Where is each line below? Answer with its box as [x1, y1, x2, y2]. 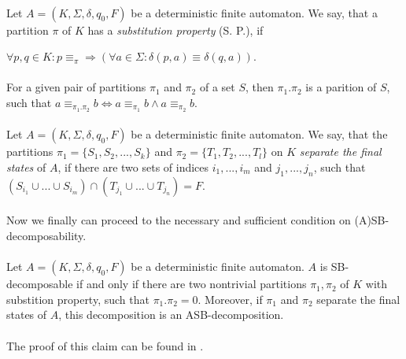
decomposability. [6, 228, 87, 243]
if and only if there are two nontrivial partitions [76, 276, 307, 292]
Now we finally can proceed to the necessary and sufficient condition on [6, 212, 351, 228]
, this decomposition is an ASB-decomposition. [58, 306, 284, 323]
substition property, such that [6, 291, 149, 307]
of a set [199, 79, 235, 95]
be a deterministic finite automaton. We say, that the [131, 126, 388, 142]
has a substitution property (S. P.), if [87, 21, 264, 38]
